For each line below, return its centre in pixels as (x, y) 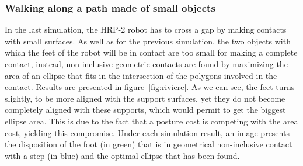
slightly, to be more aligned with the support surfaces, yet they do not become (145, 98)
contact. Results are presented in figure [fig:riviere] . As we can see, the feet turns (150, 87)
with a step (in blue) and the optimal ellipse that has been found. (122, 155)
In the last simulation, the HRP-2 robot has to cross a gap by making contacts (146, 30)
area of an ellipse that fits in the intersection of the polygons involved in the (141, 75)
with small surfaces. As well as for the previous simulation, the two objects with (148, 41)
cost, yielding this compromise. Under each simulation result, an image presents (147, 132)
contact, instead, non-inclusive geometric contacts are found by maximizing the (146, 64)
